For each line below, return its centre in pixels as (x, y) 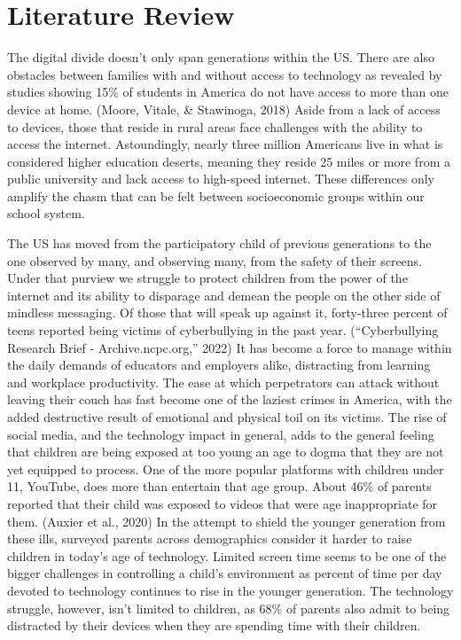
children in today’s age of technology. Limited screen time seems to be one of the (227, 555)
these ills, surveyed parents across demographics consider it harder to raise (210, 539)
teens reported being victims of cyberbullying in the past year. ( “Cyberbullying (223, 330)
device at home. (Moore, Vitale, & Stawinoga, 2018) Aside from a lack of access (224, 109)
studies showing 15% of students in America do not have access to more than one (228, 92)
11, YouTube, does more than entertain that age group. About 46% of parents (219, 486)
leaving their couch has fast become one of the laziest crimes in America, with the (230, 399)
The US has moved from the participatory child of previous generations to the (219, 243)
